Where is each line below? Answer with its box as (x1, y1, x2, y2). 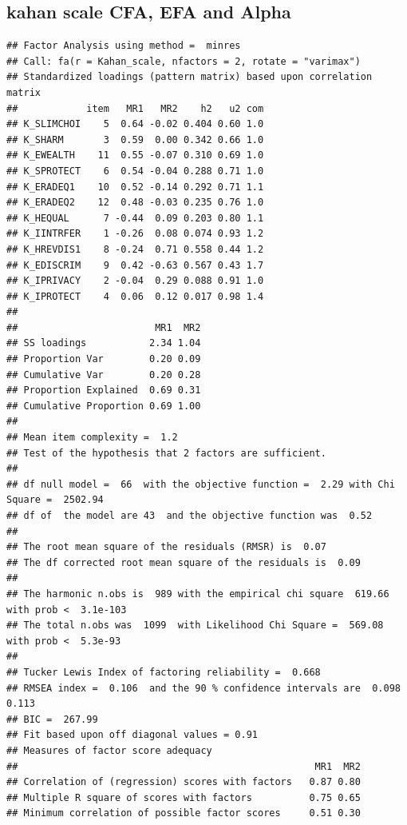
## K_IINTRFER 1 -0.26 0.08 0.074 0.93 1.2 (6, 228, 264, 240)
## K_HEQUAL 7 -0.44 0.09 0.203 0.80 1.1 (6, 212, 264, 224)
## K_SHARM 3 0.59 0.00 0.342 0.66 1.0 (6, 134, 264, 145)
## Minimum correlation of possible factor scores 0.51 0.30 (6, 807, 361, 819)
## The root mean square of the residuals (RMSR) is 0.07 (6, 541, 326, 553)
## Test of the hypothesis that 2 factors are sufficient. (6, 447, 326, 459)
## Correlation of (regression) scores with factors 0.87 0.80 (6, 776, 361, 788)
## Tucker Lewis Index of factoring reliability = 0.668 (6, 666, 321, 678)
